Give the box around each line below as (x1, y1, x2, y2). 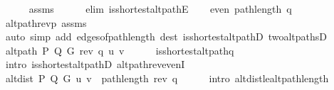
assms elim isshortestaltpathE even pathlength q (28, 1, 292, 16)
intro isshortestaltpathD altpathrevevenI (5, 57, 185, 72)
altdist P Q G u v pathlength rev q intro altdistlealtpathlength (5, 70, 329, 85)
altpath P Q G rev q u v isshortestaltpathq (5, 43, 234, 57)
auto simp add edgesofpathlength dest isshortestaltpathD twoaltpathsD (5, 29, 327, 44)
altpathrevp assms (5, 15, 87, 30)
